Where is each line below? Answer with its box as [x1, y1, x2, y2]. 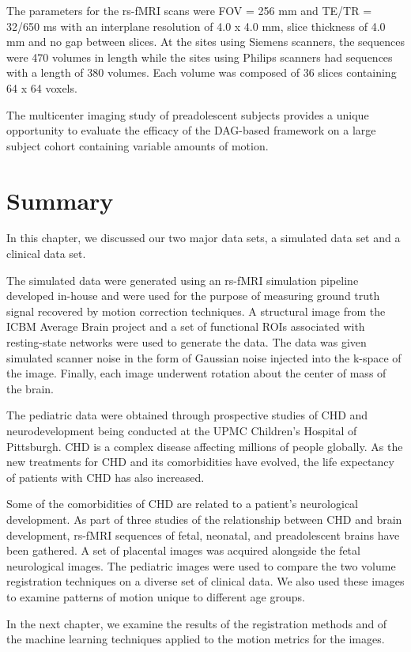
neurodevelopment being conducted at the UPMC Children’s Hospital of [6, 423, 357, 438]
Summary [6, 184, 114, 216]
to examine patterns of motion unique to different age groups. [6, 588, 305, 605]
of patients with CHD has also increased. [6, 468, 205, 485]
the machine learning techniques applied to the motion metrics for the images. [6, 631, 385, 647]
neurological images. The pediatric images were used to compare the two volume [6, 557, 396, 574]
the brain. [6, 380, 54, 396]
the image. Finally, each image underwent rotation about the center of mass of [6, 365, 386, 381]
